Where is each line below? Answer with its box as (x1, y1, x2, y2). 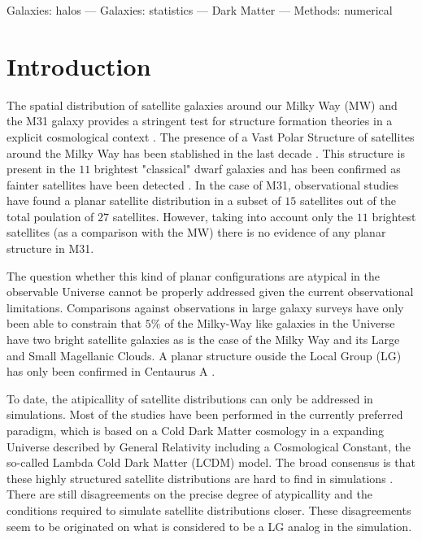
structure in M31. (7, 240, 94, 257)
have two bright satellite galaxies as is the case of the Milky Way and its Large (7, 331, 400, 348)
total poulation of (7, 207, 94, 224)
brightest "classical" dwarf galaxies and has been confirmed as (94, 160, 401, 177)
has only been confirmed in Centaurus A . (7, 363, 215, 380)
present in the (7, 160, 76, 177)
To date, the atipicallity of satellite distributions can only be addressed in (7, 390, 373, 407)
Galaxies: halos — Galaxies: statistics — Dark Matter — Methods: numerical (7, 2, 393, 18)
